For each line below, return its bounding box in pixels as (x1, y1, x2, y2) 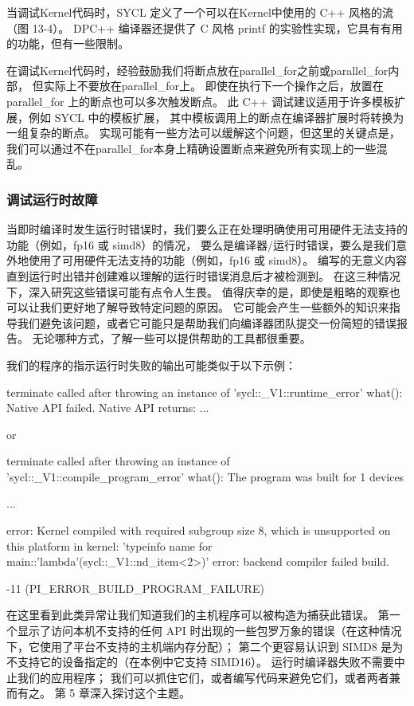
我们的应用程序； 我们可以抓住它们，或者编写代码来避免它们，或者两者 (17, 669, 389, 685)
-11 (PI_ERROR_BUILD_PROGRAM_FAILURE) (6, 579, 264, 596)
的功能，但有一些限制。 (6, 35, 129, 52)
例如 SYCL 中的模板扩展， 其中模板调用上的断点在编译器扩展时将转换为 (28, 108, 404, 125)
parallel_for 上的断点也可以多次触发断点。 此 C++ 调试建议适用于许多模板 (6, 92, 394, 109)
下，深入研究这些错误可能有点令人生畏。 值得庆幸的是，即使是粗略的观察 (6, 283, 389, 300)
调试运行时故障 (6, 189, 98, 209)
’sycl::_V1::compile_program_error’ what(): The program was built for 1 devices (6, 468, 404, 484)
